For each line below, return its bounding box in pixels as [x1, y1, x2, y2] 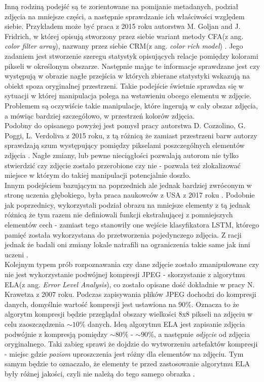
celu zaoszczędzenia [5, 319, 65, 329]
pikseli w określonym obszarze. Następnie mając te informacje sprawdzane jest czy [5, 60, 260, 71]
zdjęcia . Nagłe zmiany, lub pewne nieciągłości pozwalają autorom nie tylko [5, 149, 239, 160]
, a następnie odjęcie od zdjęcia [154, 328, 250, 339]
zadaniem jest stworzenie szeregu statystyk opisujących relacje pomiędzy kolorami [5, 50, 258, 61]
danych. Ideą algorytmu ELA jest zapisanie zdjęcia [88, 319, 245, 329]
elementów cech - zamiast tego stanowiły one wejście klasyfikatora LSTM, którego [5, 219, 259, 230]
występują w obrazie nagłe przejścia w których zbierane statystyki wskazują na [5, 70, 250, 81]
